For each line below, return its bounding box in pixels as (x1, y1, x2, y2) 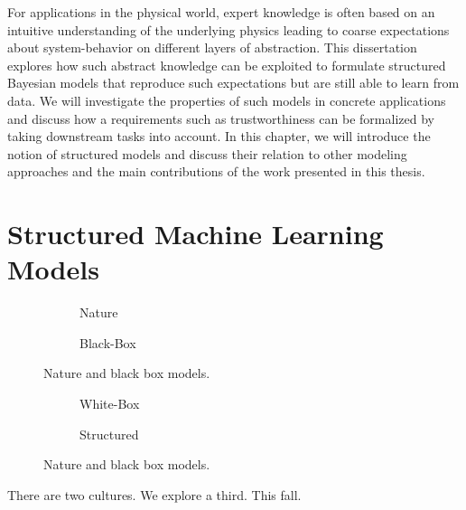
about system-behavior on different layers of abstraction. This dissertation (7, 38, 417, 57)
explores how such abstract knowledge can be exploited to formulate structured (7, 55, 446, 74)
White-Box (79, 394, 140, 413)
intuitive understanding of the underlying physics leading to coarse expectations (7, 20, 450, 39)
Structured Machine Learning (7, 215, 384, 252)
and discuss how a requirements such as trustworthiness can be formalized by (7, 109, 434, 127)
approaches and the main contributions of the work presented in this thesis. (7, 162, 425, 181)
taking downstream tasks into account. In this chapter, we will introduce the (7, 127, 431, 146)
